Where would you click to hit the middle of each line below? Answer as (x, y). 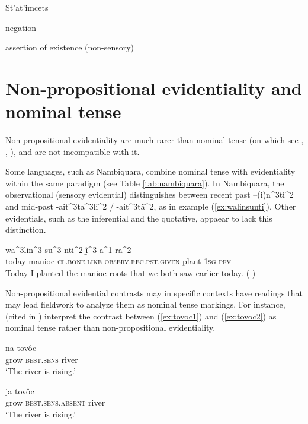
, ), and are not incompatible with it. (73, 151)
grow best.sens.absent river (55, 402)
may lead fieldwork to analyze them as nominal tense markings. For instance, (145, 304)
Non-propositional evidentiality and (154, 88)
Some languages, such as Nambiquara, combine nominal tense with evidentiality (150, 171)
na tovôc (21, 347)
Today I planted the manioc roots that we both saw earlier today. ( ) (131, 273)
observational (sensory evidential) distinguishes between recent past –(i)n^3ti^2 (150, 194)
